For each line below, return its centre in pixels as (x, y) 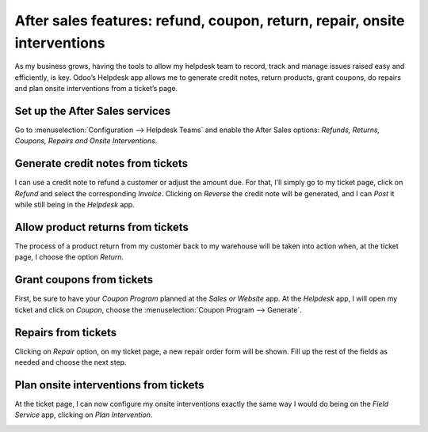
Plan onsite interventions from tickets (110, 385)
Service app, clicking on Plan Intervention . (84, 415)
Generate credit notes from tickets (101, 163)
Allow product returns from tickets (102, 227)
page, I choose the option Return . (69, 257)
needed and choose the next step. (71, 362)
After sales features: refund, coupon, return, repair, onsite (210, 21)
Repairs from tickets (66, 332)
